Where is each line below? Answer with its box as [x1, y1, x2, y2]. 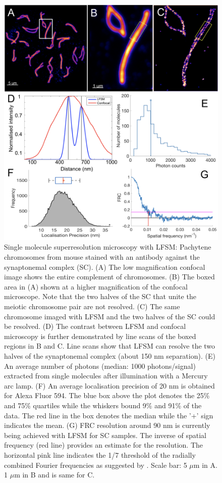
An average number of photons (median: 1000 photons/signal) [4, 360, 196, 371]
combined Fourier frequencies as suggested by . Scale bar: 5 [4, 459, 187, 470]
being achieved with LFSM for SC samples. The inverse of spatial [4, 429, 206, 440]
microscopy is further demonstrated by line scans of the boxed [4, 330, 196, 341]
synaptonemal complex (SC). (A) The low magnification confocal [4, 261, 205, 272]
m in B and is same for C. [14, 469, 95, 480]
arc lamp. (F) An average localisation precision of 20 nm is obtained [4, 380, 215, 391]
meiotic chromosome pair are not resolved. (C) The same [4, 301, 180, 311]
